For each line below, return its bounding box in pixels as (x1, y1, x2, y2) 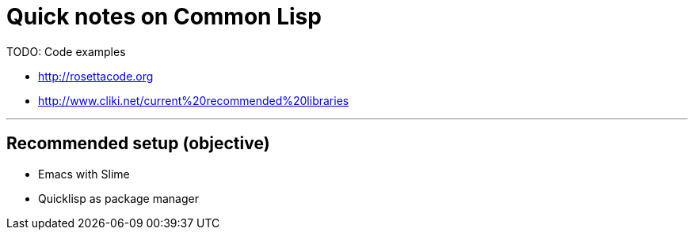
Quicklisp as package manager (38, 191, 199, 205)
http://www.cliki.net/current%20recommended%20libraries (38, 93, 349, 107)
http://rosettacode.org (38, 69, 154, 83)
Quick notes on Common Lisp (6, 3, 322, 30)
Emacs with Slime (38, 167, 130, 181)
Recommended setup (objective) (6, 133, 270, 154)
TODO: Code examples (6, 44, 126, 58)
